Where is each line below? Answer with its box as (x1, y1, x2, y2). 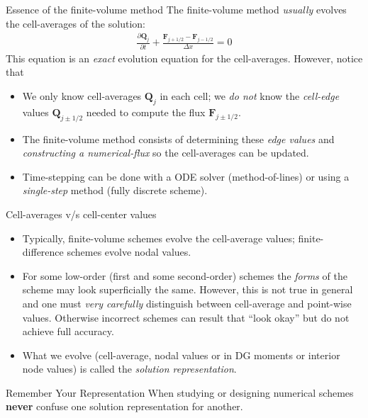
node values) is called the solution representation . (22, 361, 237, 376)
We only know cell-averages (22, 88, 142, 103)
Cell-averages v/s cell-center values (6, 206, 157, 221)
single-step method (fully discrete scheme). (22, 183, 208, 198)
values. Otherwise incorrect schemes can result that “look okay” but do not (22, 310, 350, 324)
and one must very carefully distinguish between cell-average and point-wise (22, 295, 352, 310)
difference (22, 244, 64, 259)
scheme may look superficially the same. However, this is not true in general (22, 282, 353, 297)
